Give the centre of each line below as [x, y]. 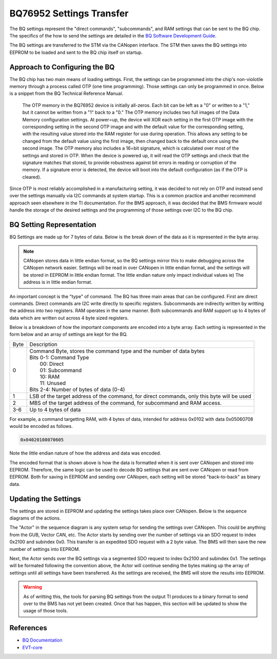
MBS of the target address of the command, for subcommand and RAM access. [126, 403]
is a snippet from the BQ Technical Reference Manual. [66, 94]
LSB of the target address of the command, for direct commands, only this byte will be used [140, 396]
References [28, 628]
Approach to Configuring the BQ [62, 67]
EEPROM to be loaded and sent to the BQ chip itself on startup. [76, 52]
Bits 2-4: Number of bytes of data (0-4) [77, 389]
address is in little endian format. [58, 282]
